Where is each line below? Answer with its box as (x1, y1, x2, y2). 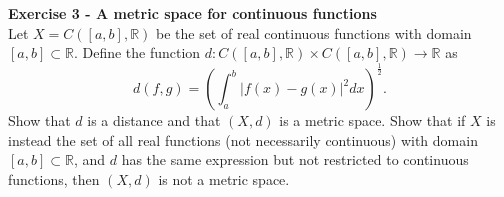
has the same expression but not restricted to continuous (121, 149, 469, 170)
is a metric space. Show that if (279, 110, 466, 131)
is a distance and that (87, 110, 221, 131)
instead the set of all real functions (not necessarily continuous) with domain (8, 129, 478, 150)
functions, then (8, 168, 100, 189)
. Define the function (73, 42, 201, 63)
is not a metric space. (158, 168, 290, 189)
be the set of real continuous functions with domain (155, 22, 472, 43)
